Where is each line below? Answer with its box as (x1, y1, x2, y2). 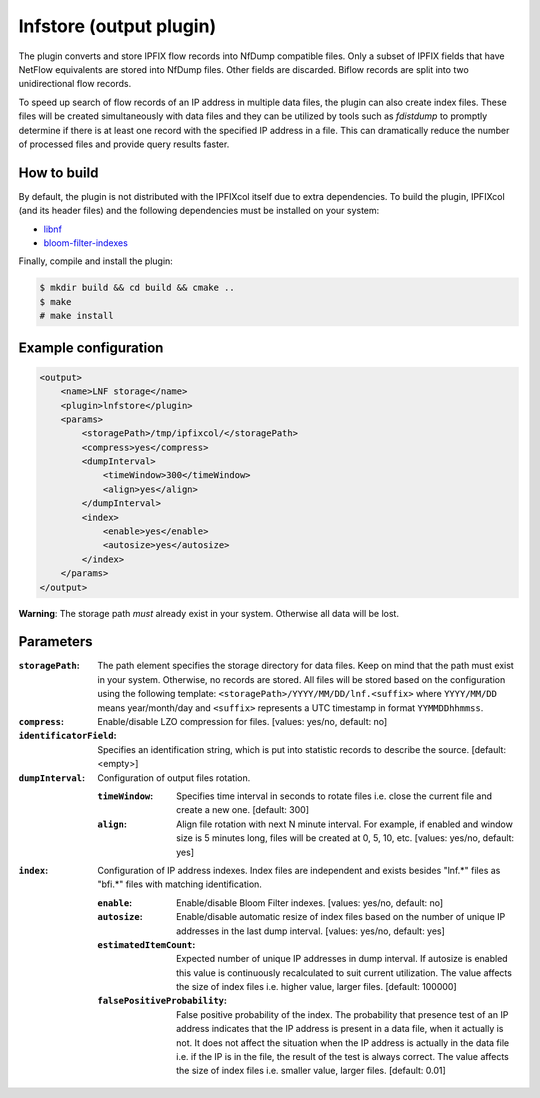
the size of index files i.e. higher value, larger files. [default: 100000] (176, 981, 457, 993)
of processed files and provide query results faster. (18, 138, 230, 150)
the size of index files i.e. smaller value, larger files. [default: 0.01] (176, 1065, 447, 1077)
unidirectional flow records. (18, 78, 132, 90)
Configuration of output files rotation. (97, 771, 251, 784)
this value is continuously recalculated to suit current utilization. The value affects (176, 966, 512, 979)
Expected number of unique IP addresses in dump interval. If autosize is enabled (176, 953, 509, 965)
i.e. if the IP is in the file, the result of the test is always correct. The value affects (176, 1051, 509, 1063)
